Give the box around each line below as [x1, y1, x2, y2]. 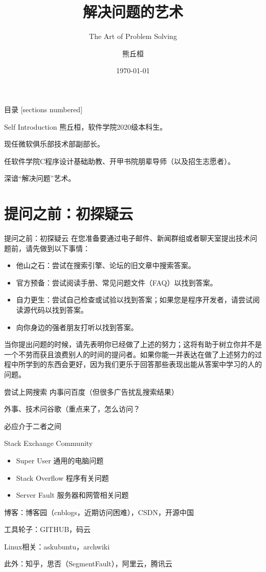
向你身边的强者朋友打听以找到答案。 [16, 321, 138, 332]
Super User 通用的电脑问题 [16, 455, 104, 465]
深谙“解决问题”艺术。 [4, 173, 76, 183]
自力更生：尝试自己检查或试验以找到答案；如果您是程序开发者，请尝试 [16, 294, 253, 305]
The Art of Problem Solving [89, 31, 177, 42]
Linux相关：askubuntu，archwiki [4, 541, 110, 551]
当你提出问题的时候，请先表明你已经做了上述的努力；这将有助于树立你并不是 [4, 339, 262, 350]
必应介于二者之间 [4, 420, 61, 431]
